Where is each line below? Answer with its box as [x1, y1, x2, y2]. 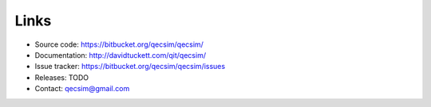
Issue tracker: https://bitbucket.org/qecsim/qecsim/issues [34, 62, 226, 71]
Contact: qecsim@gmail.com [34, 84, 130, 94]
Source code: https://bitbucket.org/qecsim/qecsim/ [34, 40, 204, 49]
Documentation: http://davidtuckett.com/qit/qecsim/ [34, 50, 207, 59]
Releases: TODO [34, 72, 89, 82]
